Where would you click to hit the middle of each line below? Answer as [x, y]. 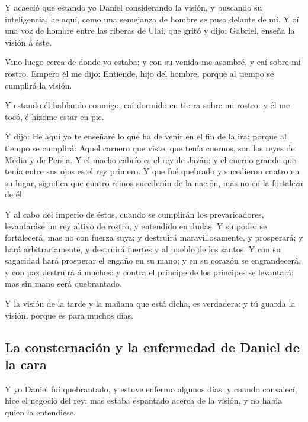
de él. [15, 194]
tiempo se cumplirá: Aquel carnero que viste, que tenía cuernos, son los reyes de [150, 147]
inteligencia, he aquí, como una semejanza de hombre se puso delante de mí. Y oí [152, 19]
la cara [26, 364]
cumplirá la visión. [38, 85]
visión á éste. [28, 42]
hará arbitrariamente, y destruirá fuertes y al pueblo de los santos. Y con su [143, 249]
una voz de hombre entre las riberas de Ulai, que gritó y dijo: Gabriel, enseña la [150, 30]
